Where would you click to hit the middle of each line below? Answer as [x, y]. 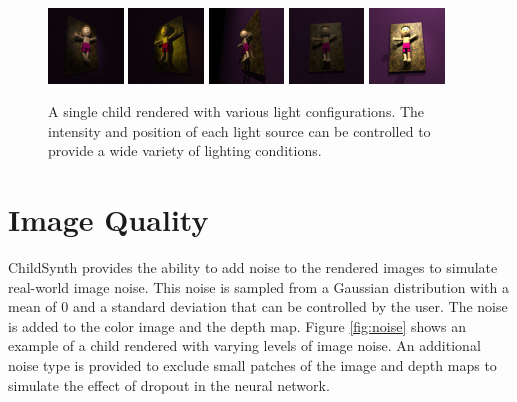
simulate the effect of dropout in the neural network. [169, 384]
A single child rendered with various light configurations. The [236, 111]
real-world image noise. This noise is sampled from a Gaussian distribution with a [258, 286]
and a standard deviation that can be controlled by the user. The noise [290, 306]
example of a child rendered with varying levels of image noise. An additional [244, 345]
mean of [32, 306]
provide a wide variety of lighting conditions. [185, 150]
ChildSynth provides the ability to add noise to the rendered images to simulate [253, 267]
